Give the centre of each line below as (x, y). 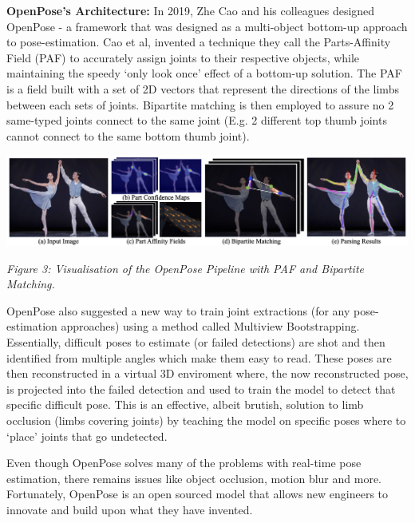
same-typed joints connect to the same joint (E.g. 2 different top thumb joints (197, 120)
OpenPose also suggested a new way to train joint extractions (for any (178, 310)
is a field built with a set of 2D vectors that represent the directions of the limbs (203, 88)
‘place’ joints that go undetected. (87, 436)
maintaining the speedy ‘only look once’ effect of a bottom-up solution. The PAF (205, 73)
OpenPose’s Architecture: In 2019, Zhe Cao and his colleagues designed (191, 10)
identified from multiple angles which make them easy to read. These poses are (199, 357)
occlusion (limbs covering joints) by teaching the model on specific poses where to (206, 420)
